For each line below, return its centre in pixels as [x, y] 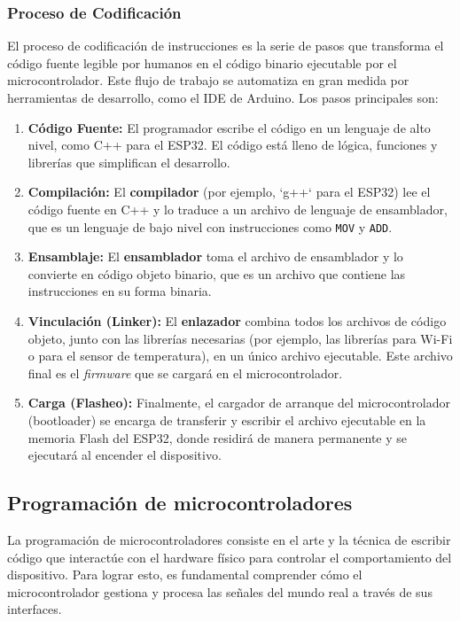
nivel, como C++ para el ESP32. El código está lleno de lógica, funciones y [233, 145]
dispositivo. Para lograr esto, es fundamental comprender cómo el [185, 574]
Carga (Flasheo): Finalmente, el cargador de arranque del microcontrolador [239, 403]
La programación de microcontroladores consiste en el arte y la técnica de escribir [229, 539]
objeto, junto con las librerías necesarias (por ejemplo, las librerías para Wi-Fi [240, 338]
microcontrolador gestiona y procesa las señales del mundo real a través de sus [220, 591]
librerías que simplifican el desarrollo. [129, 162]
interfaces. [35, 609]
